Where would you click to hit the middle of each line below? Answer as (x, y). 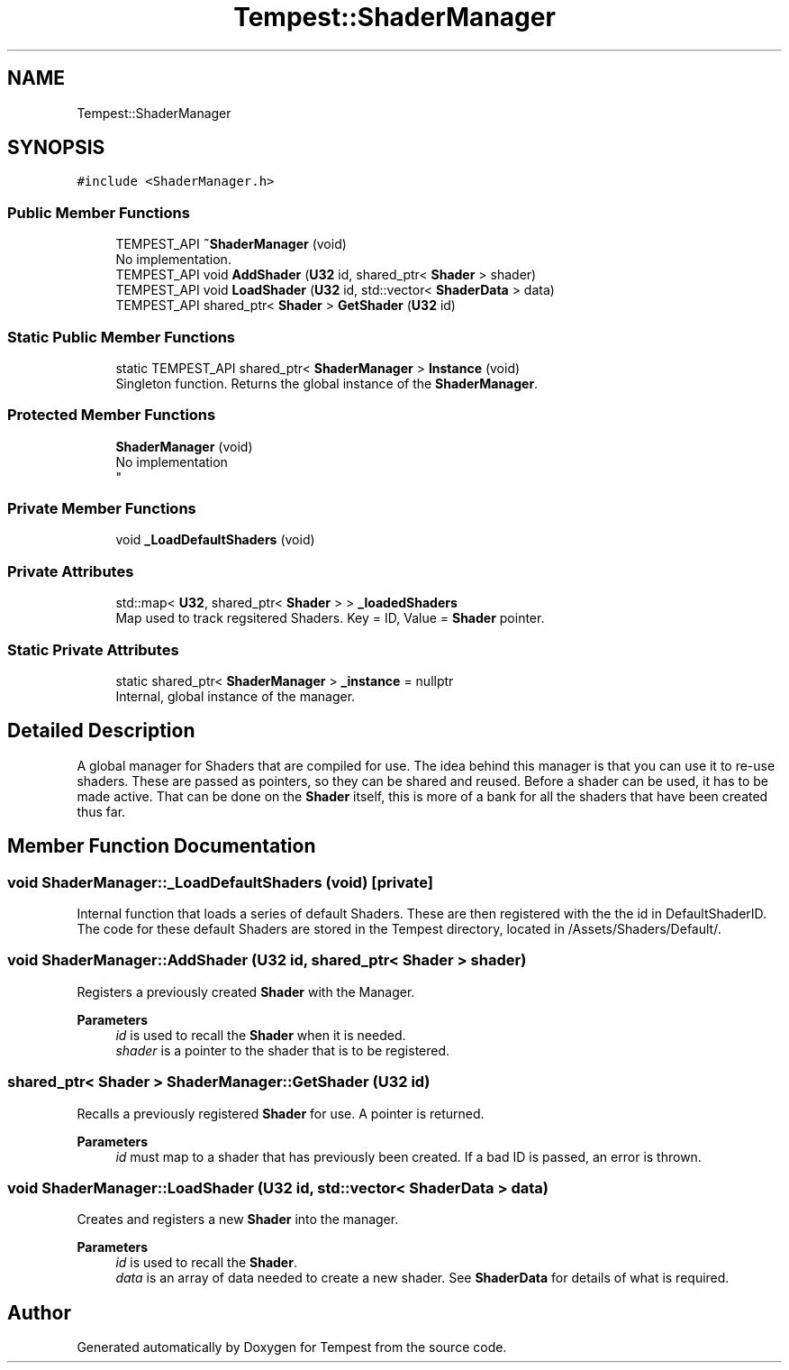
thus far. (101, 811)
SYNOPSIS (56, 148)
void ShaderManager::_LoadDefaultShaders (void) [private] (220, 882)
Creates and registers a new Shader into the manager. (238, 1219)
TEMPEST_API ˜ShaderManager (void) (231, 244)
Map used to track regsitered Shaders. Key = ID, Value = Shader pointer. (330, 618)
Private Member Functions (102, 509)
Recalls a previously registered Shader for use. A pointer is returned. (281, 1113)
